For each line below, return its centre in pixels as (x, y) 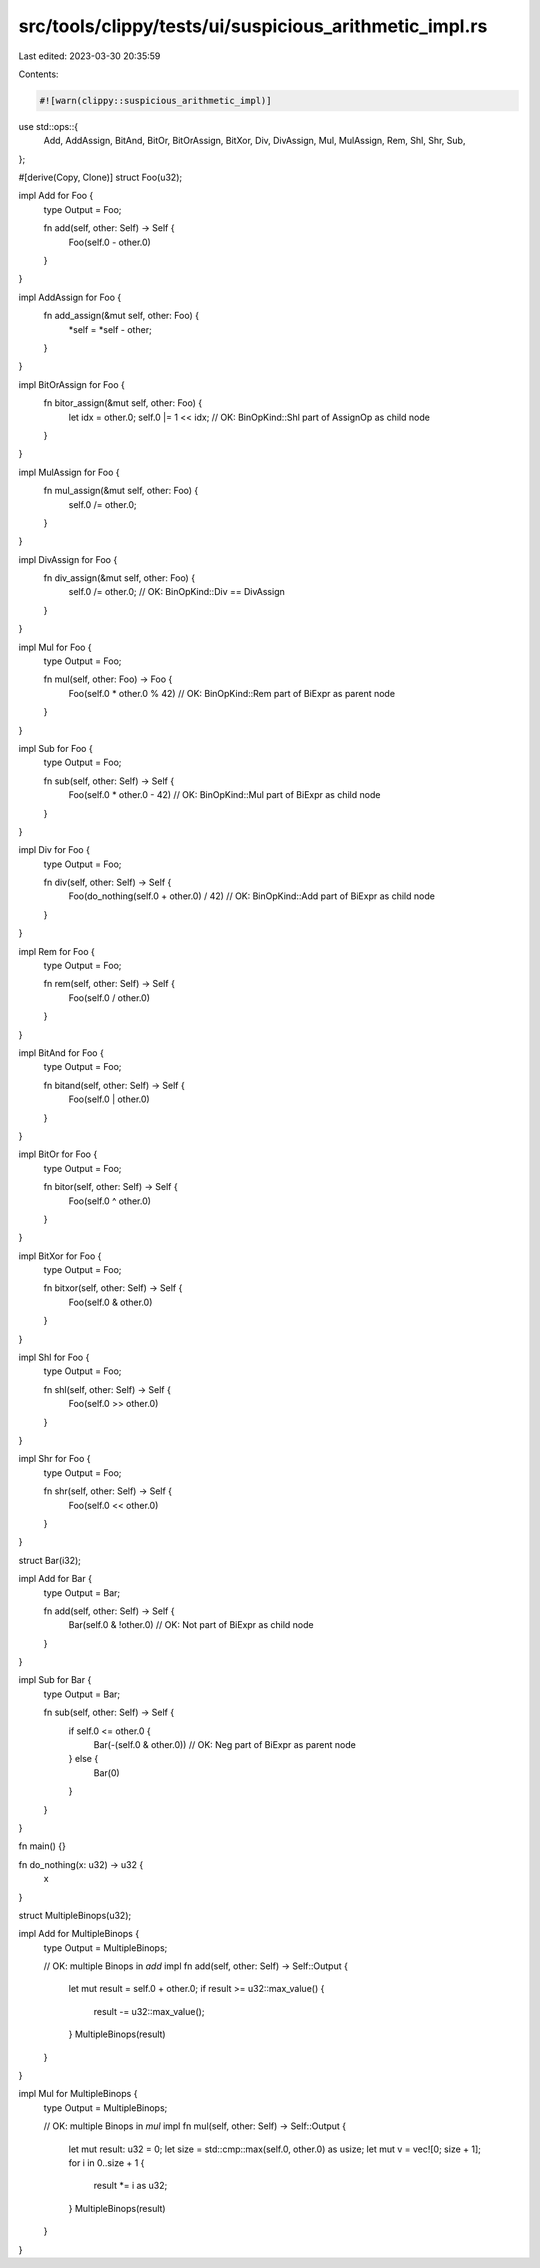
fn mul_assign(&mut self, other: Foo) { (121, 491)
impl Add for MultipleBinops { (79, 1934)
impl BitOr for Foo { (58, 1154)
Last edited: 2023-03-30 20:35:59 (89, 56)
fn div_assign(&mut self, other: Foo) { (119, 578)
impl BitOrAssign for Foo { (71, 384)
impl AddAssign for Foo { (70, 297)
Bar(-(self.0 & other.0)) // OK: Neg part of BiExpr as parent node (225, 1745)
